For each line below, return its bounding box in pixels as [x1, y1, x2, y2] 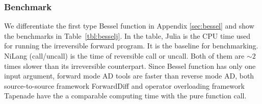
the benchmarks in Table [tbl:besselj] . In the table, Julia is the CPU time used [4, 30, 251, 41]
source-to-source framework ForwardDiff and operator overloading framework [4, 80, 245, 91]
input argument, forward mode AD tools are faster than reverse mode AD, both [4, 70, 254, 81]
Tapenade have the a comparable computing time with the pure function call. [4, 90, 247, 101]
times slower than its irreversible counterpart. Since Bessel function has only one [4, 60, 256, 71]
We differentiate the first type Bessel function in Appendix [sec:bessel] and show [4, 20, 254, 31]
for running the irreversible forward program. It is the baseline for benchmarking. [4, 40, 258, 51]
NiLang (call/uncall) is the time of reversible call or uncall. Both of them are [4, 50, 245, 61]
